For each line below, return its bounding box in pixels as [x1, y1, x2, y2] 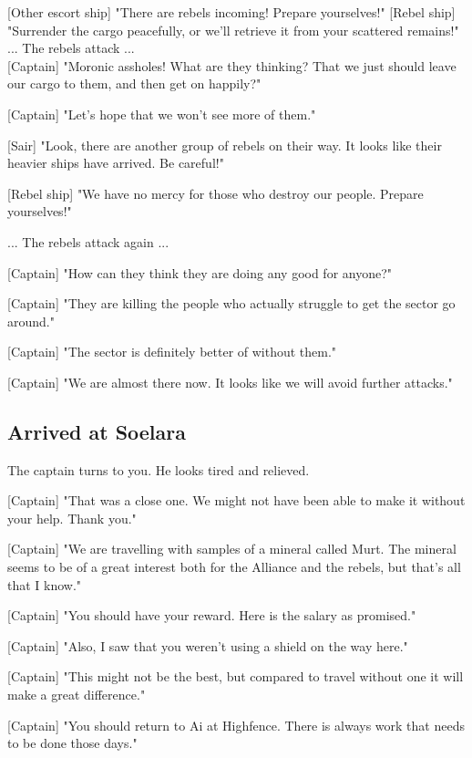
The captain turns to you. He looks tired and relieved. [7, 460, 310, 479]
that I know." [7, 575, 82, 594]
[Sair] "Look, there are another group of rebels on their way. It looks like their [7, 135, 442, 154]
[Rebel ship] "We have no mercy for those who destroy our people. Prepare [7, 183, 424, 202]
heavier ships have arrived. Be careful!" [7, 153, 224, 172]
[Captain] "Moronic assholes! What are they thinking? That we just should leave [7, 56, 457, 75]
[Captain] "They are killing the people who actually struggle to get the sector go [7, 294, 456, 313]
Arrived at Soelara [7, 417, 186, 445]
